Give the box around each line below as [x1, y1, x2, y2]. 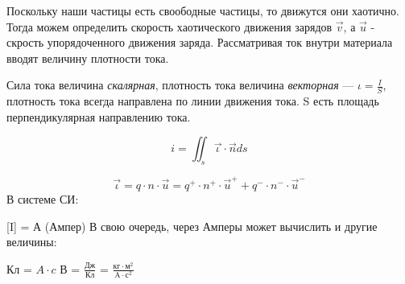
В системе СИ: [6, 190, 79, 207]
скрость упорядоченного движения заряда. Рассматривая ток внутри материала [6, 34, 393, 51]
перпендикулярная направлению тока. [6, 108, 191, 125]
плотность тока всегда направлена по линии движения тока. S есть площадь [6, 93, 379, 109]
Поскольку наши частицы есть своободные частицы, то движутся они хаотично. [6, 2, 399, 19]
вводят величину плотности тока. [6, 49, 169, 66]
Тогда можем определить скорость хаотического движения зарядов [6, 18, 333, 35]
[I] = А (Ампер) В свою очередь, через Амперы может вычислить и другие [6, 217, 378, 234]
